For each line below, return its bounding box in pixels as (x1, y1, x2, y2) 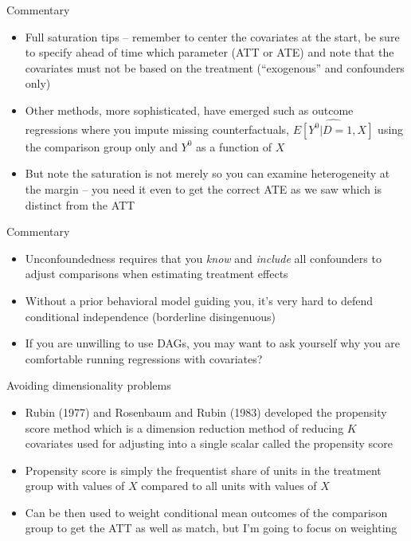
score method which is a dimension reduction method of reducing (25, 419, 344, 436)
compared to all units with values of (141, 477, 317, 494)
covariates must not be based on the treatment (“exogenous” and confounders (25, 59, 405, 76)
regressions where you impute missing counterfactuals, (25, 120, 289, 137)
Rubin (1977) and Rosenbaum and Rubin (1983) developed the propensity (25, 403, 387, 420)
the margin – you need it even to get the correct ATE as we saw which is (25, 180, 382, 197)
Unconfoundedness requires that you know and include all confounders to (25, 249, 382, 266)
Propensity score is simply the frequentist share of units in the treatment (25, 461, 382, 478)
